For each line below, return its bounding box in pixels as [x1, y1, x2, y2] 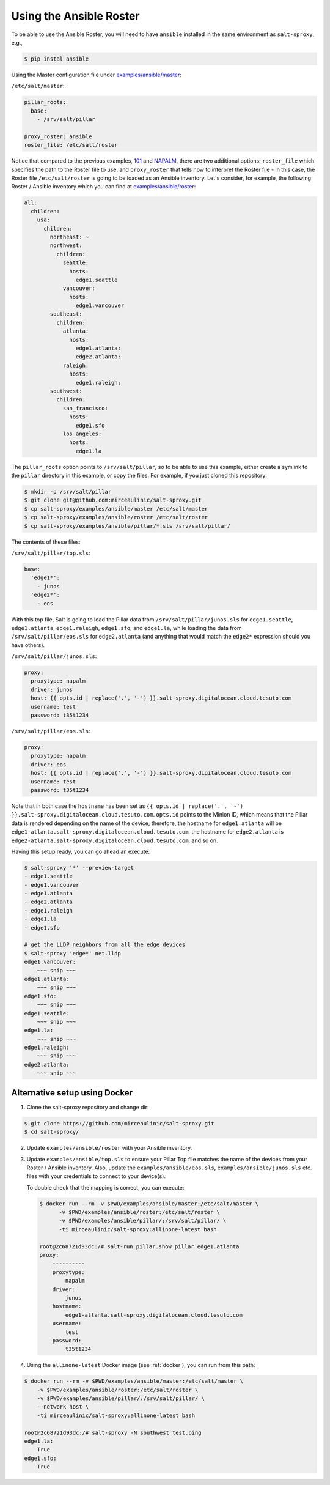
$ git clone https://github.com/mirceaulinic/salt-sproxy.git [24, 1120, 215, 1127]
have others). [11, 641, 45, 648]
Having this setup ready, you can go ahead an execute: [11, 848, 150, 855]
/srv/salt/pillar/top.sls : [11, 549, 91, 557]
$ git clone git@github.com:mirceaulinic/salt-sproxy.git [24, 497, 202, 504]
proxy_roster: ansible [24, 133, 92, 140]
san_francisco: [62, 404, 108, 412]
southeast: [50, 311, 82, 317]
